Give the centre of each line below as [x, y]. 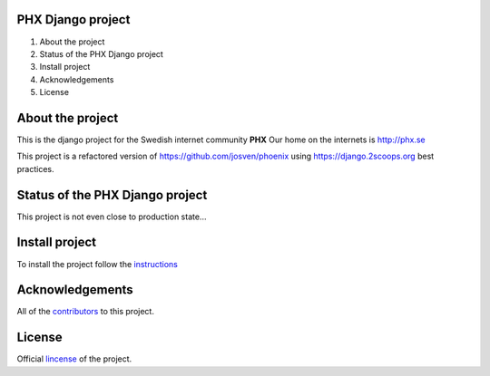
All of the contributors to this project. [85, 312]
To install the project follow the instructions [98, 264]
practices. [35, 169]
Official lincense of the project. [74, 359]
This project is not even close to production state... [112, 217]
